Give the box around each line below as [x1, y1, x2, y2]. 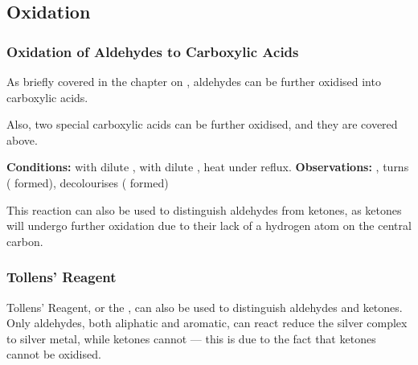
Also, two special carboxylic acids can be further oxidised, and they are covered [6, 116, 398, 133]
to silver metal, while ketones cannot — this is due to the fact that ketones [6, 330, 376, 347]
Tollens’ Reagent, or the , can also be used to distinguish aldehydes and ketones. [6, 298, 403, 315]
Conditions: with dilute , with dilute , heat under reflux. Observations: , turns [6, 158, 409, 175]
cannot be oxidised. [6, 346, 101, 363]
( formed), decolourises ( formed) [6, 174, 169, 191]
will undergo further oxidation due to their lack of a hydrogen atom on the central [6, 217, 412, 234]
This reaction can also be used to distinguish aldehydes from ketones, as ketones [6, 201, 402, 218]
